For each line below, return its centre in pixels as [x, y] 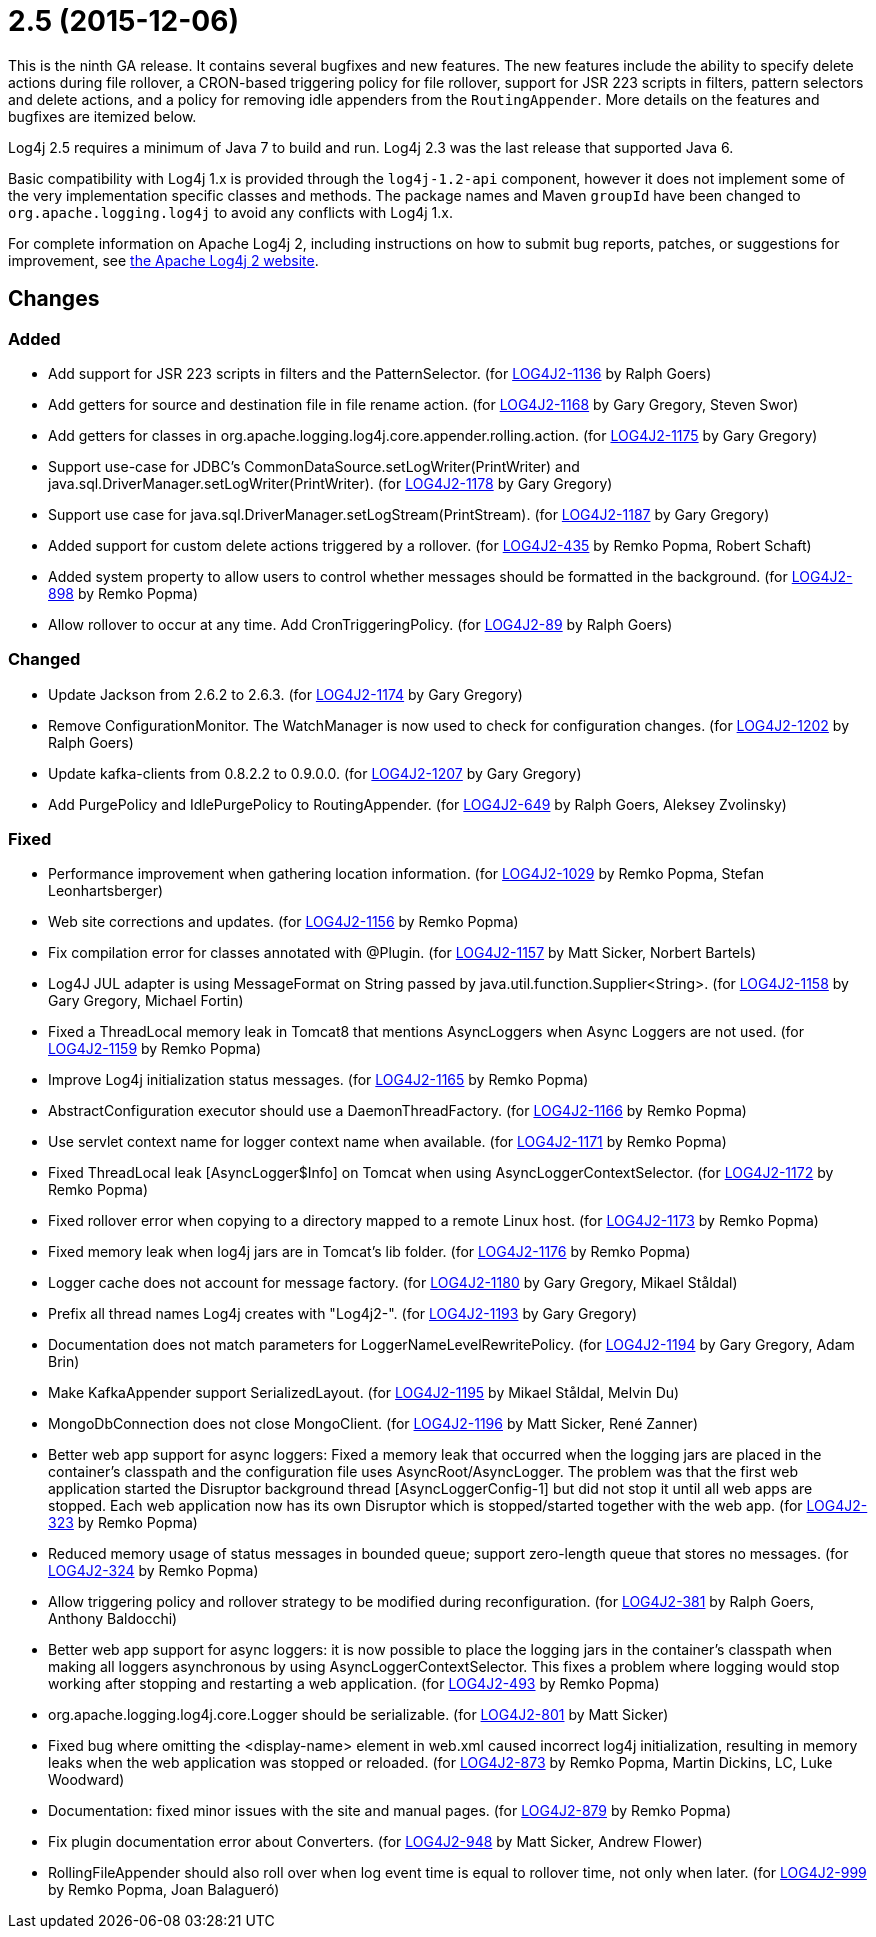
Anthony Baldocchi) [113, 1619]
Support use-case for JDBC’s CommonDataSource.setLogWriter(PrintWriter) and [314, 466]
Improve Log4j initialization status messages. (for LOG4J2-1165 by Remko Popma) [318, 1080]
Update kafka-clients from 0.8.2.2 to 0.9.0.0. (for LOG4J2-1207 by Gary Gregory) [315, 773]
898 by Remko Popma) [123, 593]
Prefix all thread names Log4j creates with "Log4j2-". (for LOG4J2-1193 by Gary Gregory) [343, 1314]
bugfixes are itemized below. [102, 116]
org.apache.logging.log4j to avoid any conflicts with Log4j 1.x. [230, 212]
